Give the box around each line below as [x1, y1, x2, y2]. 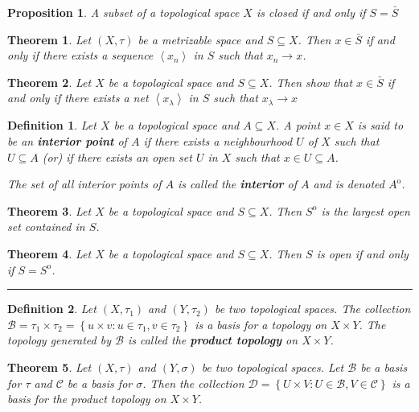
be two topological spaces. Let [201, 358, 344, 375]
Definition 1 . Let [7, 117, 97, 134]
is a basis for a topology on [195, 315, 327, 332]
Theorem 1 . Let [7, 31, 92, 47]
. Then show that [269, 73, 353, 90]
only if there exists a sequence [7, 47, 154, 64]
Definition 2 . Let [7, 300, 97, 317]
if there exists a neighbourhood [143, 132, 293, 149]
